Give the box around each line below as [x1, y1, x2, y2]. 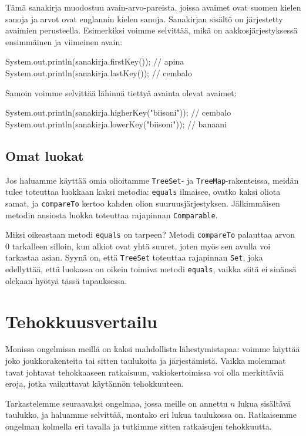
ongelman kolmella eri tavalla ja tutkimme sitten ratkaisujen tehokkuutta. [5, 420, 272, 432]
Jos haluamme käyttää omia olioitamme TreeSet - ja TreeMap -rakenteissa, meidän [5, 174, 299, 186]
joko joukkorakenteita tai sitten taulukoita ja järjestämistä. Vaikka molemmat [5, 354, 286, 367]
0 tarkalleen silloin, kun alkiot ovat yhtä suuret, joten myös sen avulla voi [5, 239, 271, 252]
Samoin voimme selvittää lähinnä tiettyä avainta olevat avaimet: [5, 86, 237, 99]
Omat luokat [5, 146, 84, 164]
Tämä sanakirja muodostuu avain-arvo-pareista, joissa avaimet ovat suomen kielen [5, 1, 301, 13]
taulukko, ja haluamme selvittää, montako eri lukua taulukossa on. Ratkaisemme [5, 408, 297, 421]
